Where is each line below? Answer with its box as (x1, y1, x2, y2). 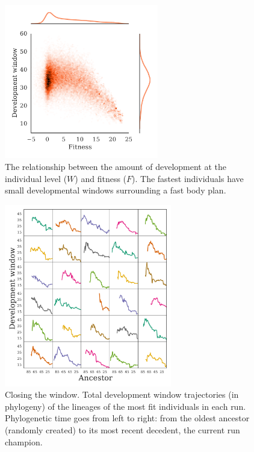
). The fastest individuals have (132, 172, 244, 184)
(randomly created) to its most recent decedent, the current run (5, 424, 240, 436)
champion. (5, 435, 43, 448)
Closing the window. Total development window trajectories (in (5, 388, 239, 401)
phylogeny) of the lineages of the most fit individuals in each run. (5, 400, 246, 412)
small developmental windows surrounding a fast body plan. (5, 184, 226, 196)
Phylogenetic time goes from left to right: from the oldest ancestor (5, 412, 250, 424)
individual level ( (5, 172, 67, 184)
